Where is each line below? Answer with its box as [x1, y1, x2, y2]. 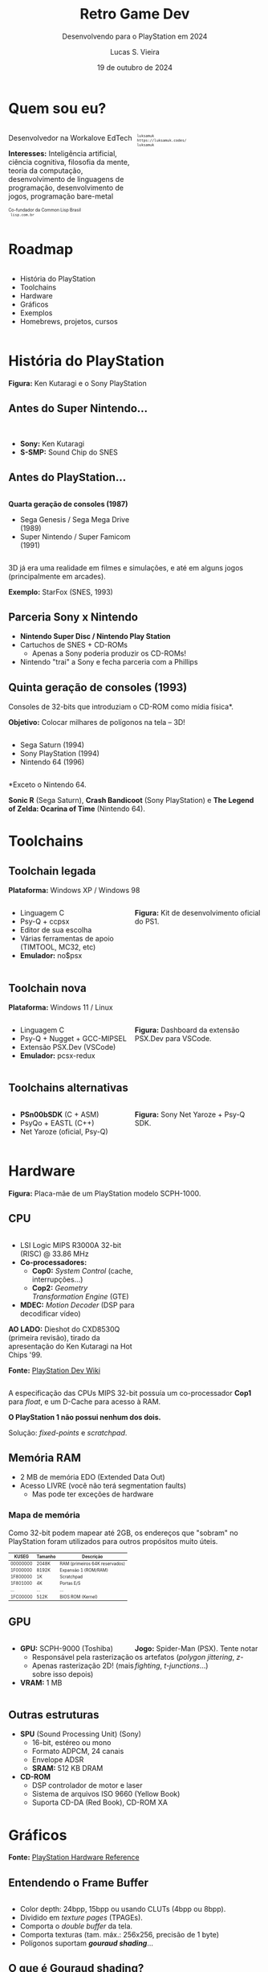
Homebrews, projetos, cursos [19, 317, 118, 327]
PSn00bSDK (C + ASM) [19, 1110, 99, 1119]
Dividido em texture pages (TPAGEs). [19, 1912, 143, 1923]
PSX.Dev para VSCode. [135, 1034, 212, 1044]
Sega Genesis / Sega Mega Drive [19, 514, 130, 524]
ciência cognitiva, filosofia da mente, [8, 157, 130, 167]
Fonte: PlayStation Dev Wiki [8, 1365, 101, 1375]
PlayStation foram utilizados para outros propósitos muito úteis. [8, 1536, 218, 1546]
